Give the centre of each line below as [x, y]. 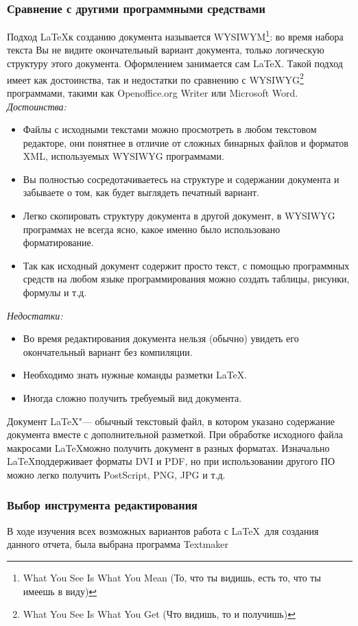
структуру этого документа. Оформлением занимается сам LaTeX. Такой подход [175, 63]
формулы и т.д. [55, 292]
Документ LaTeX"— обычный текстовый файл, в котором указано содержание [171, 421]
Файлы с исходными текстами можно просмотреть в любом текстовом [170, 129]
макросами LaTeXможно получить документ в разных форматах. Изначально [168, 447]
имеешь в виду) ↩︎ [60, 591]
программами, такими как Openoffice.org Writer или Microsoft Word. [153, 92]
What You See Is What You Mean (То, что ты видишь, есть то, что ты [172, 577]
